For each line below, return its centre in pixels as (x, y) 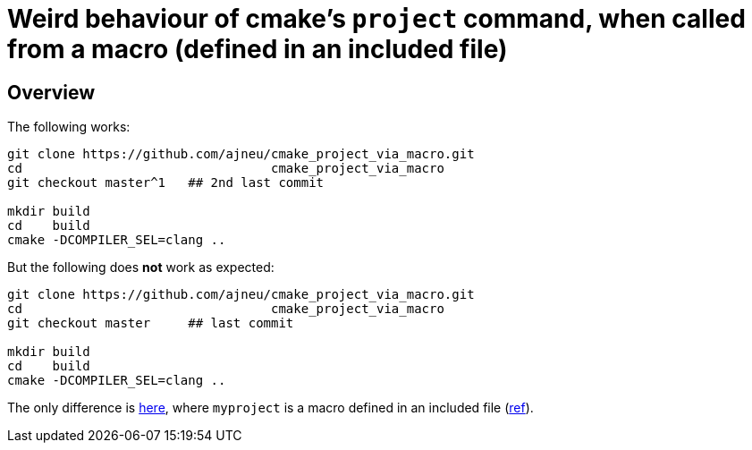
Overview (51, 92)
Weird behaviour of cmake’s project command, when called (376, 19)
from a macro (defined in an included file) (258, 49)
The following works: (69, 127)
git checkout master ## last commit (151, 323)
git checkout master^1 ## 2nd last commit (166, 183)
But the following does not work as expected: (141, 267)
